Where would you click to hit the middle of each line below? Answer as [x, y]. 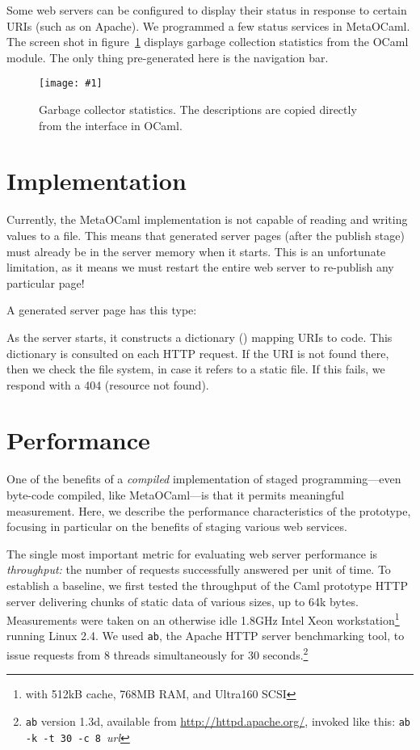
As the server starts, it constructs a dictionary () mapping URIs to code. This [199, 337]
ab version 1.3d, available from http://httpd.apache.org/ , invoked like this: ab [218, 721]
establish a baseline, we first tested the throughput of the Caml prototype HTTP [207, 585]
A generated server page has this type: [102, 310]
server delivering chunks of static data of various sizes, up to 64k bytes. [183, 601]
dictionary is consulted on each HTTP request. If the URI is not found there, [198, 353]
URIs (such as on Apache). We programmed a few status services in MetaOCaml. [208, 25]
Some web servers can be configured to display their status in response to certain [207, 10]
